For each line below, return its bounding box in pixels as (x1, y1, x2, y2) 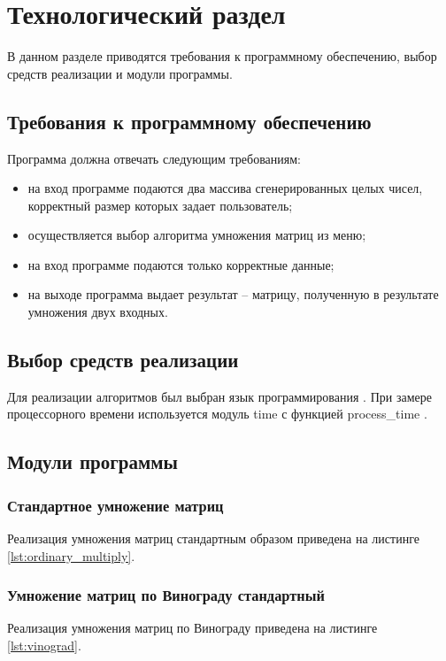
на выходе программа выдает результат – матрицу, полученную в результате (27, 285, 439, 304)
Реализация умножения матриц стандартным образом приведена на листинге (7, 529, 419, 548)
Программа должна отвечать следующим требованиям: (7, 149, 301, 167)
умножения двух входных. (27, 303, 168, 321)
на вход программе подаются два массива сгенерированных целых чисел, (27, 179, 423, 197)
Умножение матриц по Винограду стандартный (7, 584, 325, 606)
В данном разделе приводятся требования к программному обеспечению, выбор (7, 47, 437, 65)
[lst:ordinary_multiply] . (7, 546, 135, 565)
